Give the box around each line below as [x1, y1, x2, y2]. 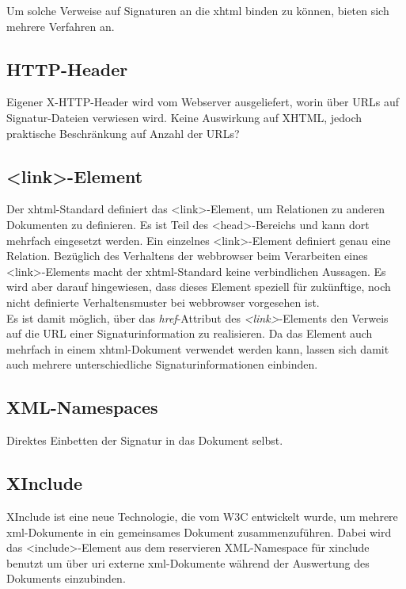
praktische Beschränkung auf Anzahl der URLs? [6, 124, 240, 141]
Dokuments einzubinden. [6, 570, 126, 587]
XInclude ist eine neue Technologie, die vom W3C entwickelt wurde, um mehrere [6, 507, 398, 524]
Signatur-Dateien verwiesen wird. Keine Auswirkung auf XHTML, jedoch [6, 109, 362, 125]
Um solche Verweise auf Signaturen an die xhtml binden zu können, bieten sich [6, 2, 389, 18]
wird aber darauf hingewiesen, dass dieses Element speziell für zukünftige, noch [6, 278, 391, 295]
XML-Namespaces [6, 395, 158, 419]
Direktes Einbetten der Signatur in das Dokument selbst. [6, 432, 283, 449]
